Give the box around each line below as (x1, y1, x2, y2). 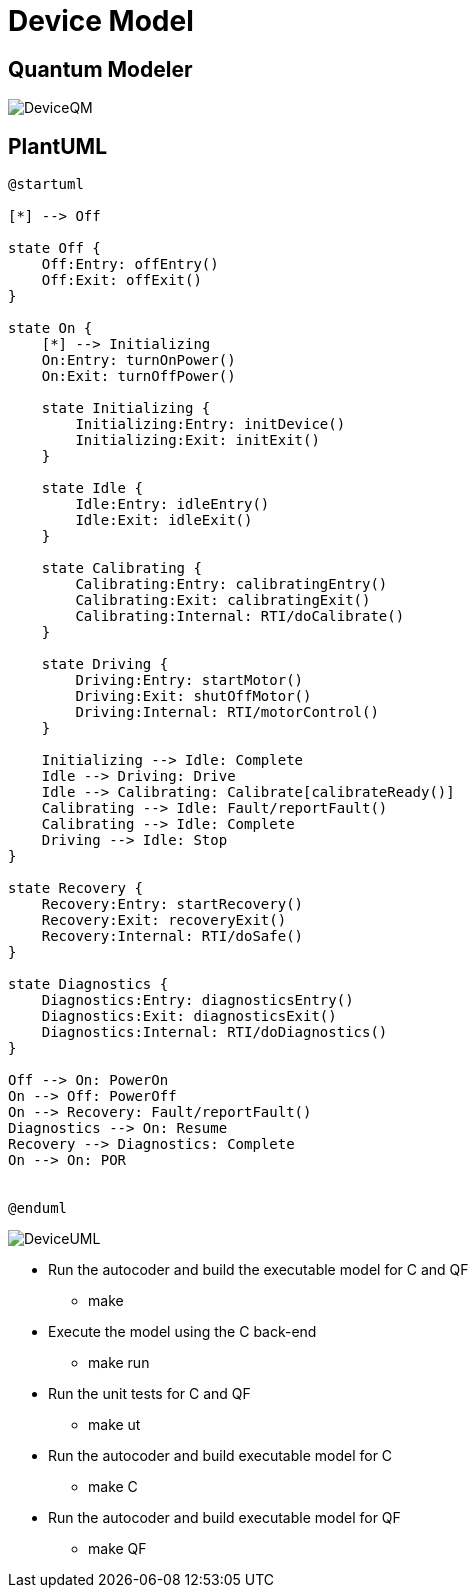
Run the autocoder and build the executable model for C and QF (48, 1261, 469, 1279)
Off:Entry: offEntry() (41, 256, 219, 273)
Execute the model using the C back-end (48, 1323, 317, 1341)
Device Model (8, 4, 194, 38)
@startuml (8, 176, 84, 193)
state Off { (8, 240, 101, 257)
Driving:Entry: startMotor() (75, 672, 304, 689)
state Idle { (41, 480, 143, 497)
